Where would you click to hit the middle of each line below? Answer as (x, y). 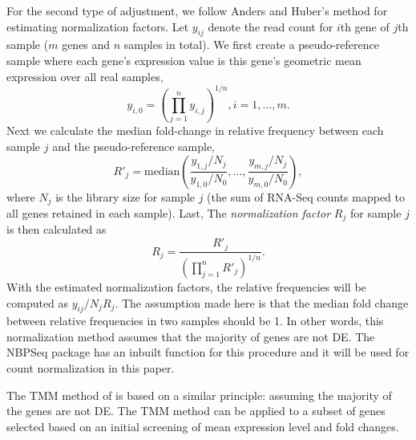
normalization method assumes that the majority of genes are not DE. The (191, 336)
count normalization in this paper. (91, 368)
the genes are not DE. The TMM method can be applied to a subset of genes (196, 411)
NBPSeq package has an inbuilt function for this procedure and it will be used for (208, 352)
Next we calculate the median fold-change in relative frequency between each (195, 130)
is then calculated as (57, 229)
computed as (38, 302)
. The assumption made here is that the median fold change (262, 302)
